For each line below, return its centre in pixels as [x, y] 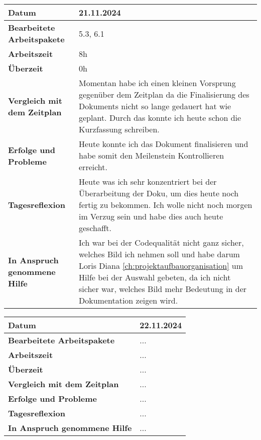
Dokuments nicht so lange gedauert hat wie [155, 106]
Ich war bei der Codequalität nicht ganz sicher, [161, 242]
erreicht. [93, 167]
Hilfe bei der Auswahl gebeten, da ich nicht [155, 277]
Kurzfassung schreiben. [119, 129]
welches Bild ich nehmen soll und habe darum [159, 254]
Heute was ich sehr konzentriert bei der [148, 181]
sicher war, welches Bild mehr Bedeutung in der [163, 289]
